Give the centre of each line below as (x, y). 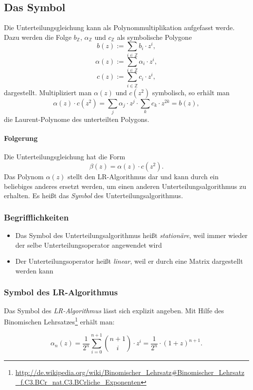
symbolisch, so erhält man (191, 92)
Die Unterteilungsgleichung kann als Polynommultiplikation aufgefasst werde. (119, 27)
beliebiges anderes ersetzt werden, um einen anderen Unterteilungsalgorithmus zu (125, 186)
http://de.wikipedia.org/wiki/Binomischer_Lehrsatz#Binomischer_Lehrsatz (130, 372)
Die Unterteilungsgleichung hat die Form (65, 157)
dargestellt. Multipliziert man (48, 92)
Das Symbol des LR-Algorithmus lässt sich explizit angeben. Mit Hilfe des (114, 310)
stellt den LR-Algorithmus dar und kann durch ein (143, 176)
